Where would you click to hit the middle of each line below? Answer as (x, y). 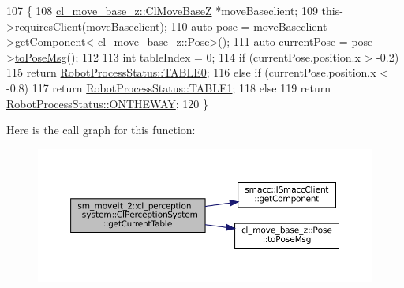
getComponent (50, 41)
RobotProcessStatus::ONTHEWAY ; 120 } (107, 103)
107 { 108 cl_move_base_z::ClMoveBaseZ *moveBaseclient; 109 (162, 10)
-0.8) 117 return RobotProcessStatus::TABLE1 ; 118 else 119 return (169, 87)
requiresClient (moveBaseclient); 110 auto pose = (132, 26)
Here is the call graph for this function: (101, 130)
